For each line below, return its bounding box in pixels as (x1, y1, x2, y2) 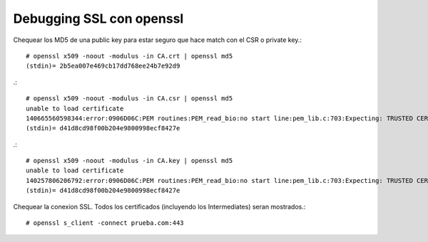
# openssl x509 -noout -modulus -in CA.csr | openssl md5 (26, 95, 233, 102)
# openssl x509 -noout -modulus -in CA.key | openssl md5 (26, 157, 233, 165)
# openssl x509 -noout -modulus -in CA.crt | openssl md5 (26, 52, 233, 60)
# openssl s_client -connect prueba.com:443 (26, 219, 185, 227)
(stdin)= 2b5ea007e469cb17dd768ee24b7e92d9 (26, 62, 180, 70)
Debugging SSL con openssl (13, 11, 184, 26)
